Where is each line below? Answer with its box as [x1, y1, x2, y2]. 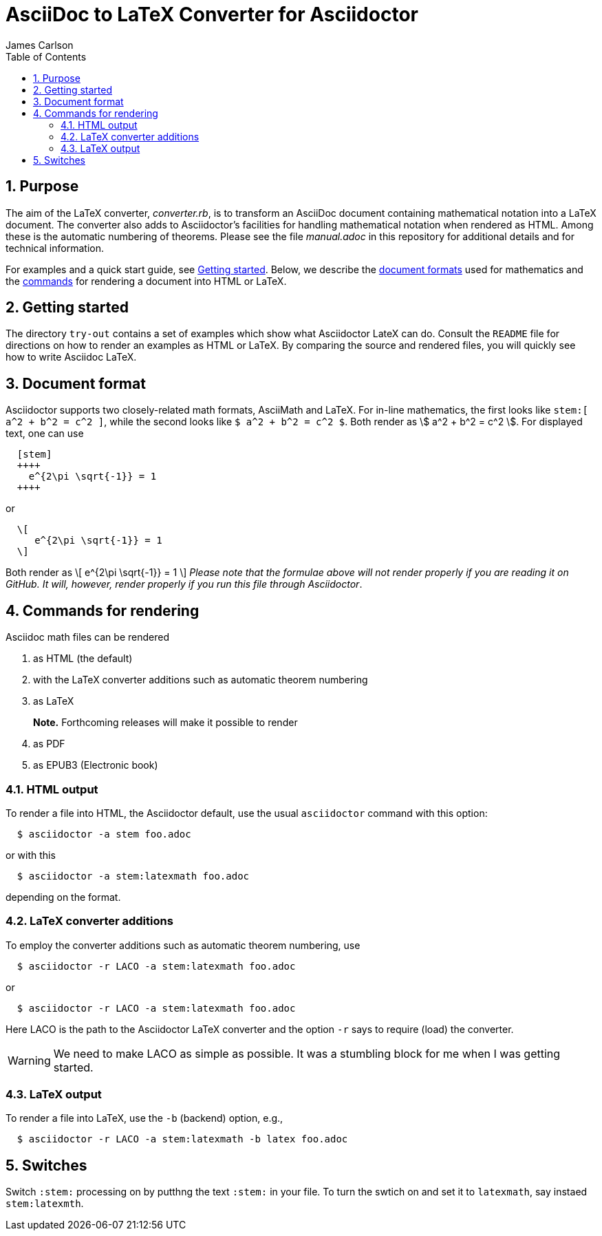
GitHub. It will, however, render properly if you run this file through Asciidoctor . [6, 578, 363, 590]
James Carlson [6, 39, 74, 51]
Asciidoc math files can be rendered [6, 631, 169, 643]
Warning [8, 1053, 51, 1067]
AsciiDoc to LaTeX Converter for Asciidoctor [6, 3, 418, 26]
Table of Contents [6, 50, 87, 63]
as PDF [33, 738, 65, 750]
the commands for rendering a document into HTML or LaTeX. [6, 275, 287, 287]
